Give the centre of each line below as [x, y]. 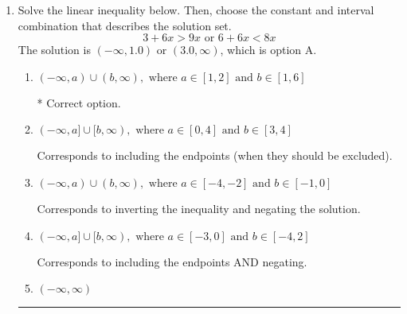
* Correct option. [79, 102]
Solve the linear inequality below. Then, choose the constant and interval [196, 10]
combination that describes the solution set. [125, 25]
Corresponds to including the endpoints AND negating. [172, 261]
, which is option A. [268, 50]
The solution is [54, 50]
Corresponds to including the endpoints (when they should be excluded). [215, 155]
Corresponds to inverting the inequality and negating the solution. [199, 208]
